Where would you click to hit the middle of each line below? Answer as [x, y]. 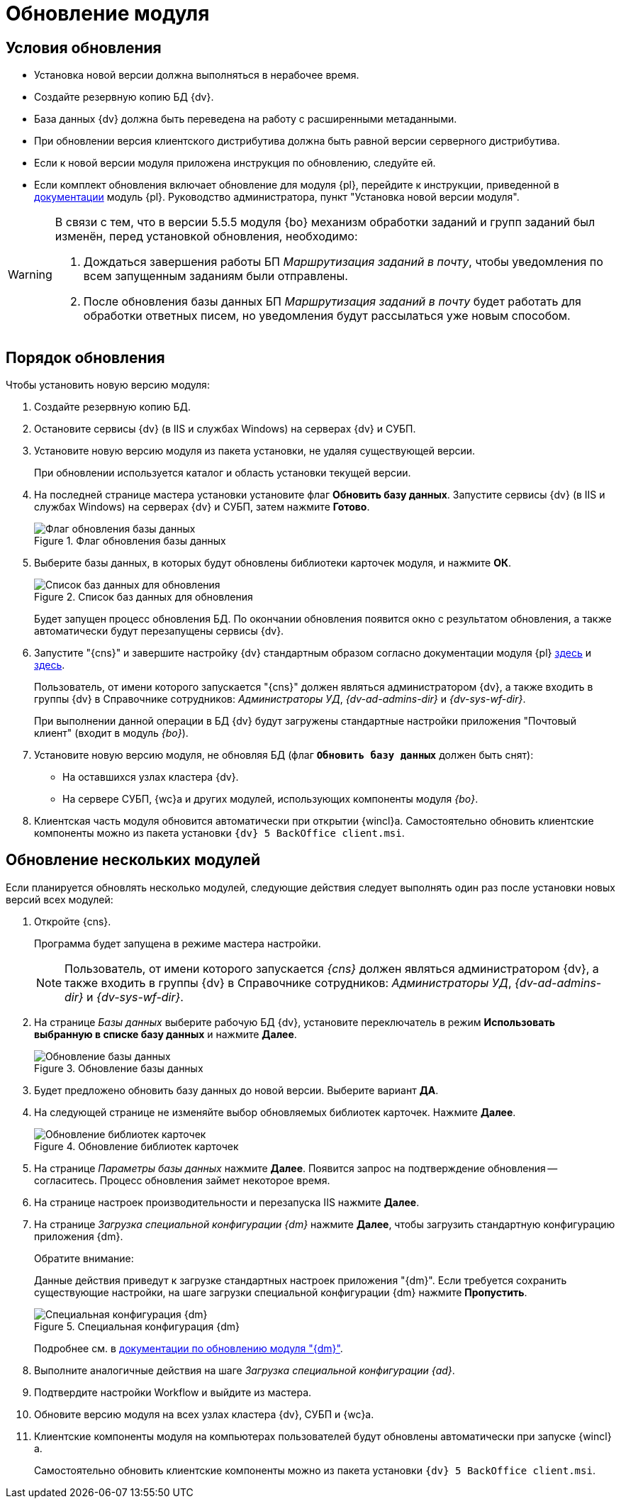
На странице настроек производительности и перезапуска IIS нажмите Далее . [227, 1202]
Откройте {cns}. [73, 921]
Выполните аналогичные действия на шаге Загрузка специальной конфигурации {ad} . [245, 1370]
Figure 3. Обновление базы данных [119, 1068]
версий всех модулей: [60, 899]
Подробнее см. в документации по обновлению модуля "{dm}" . [189, 1348]
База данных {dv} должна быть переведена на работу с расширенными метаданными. [246, 119]
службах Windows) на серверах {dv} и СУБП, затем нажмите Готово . [202, 507]
